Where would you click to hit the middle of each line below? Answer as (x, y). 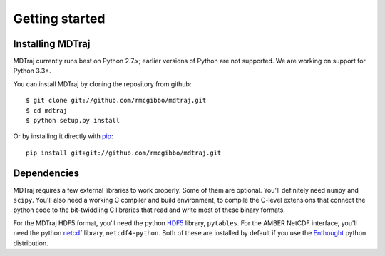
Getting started (59, 19)
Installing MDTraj (52, 44)
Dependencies (46, 173)
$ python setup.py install (73, 121)
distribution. (31, 243)
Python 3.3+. (32, 71)
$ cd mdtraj (47, 110)
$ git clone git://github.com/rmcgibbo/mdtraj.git (116, 101)
